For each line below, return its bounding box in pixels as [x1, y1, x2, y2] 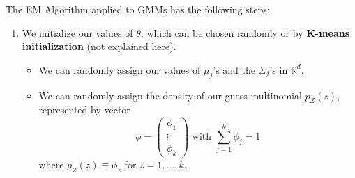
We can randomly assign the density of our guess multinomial [38, 88, 302, 102]
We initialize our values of [22, 25, 133, 40]
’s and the [213, 62, 255, 76]
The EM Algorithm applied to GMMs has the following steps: [6, 2, 270, 16]
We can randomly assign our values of [38, 62, 201, 76]
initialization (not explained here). [22, 39, 176, 54]
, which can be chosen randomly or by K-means [140, 25, 350, 40]
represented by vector [38, 102, 130, 117]
